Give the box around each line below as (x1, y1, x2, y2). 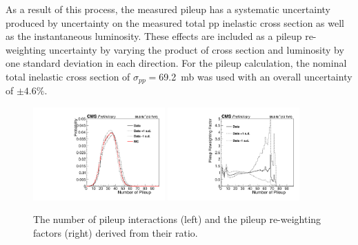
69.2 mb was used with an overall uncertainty (159, 69, 352, 83)
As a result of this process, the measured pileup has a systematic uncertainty (6, 2, 330, 16)
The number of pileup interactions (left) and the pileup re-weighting (33, 212, 321, 226)
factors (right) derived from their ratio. (33, 226, 198, 240)
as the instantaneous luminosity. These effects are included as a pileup (6, 29, 302, 43)
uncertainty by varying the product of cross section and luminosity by (48, 42, 344, 56)
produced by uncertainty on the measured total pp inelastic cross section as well (6, 15, 344, 30)
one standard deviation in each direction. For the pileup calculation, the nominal (6, 56, 347, 70)
